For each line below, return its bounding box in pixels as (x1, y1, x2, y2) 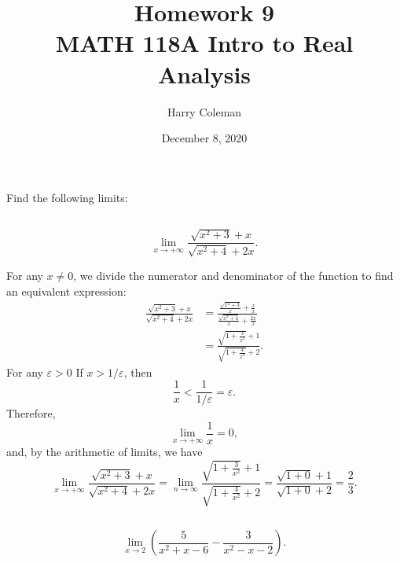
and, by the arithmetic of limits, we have (6, 443, 203, 460)
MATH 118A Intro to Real (55, 27, 354, 59)
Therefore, (6, 405, 56, 421)
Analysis (157, 57, 251, 90)
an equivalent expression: (6, 282, 127, 299)
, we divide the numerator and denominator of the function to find (73, 267, 394, 283)
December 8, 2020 (161, 130, 248, 146)
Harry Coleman (167, 103, 242, 120)
